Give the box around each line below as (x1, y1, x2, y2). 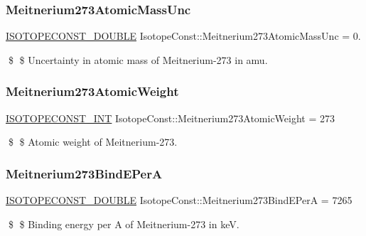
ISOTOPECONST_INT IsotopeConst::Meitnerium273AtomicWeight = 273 (6, 110, 335, 125)
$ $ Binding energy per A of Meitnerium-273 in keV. (8, 216, 239, 231)
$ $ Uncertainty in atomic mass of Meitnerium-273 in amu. (8, 52, 268, 67)
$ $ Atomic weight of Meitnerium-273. (8, 134, 178, 149)
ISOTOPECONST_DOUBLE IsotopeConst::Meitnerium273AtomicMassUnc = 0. (6, 28, 361, 43)
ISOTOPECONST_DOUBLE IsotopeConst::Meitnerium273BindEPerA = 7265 (6, 193, 352, 208)
